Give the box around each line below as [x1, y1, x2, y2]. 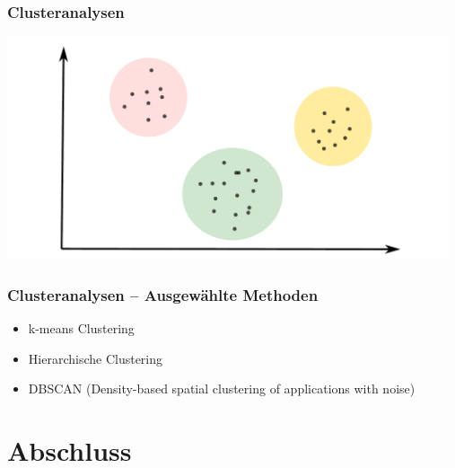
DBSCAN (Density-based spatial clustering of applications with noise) [28, 379, 416, 398]
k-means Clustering [28, 319, 135, 338]
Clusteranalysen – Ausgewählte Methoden [7, 283, 319, 305]
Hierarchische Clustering [28, 349, 163, 367]
